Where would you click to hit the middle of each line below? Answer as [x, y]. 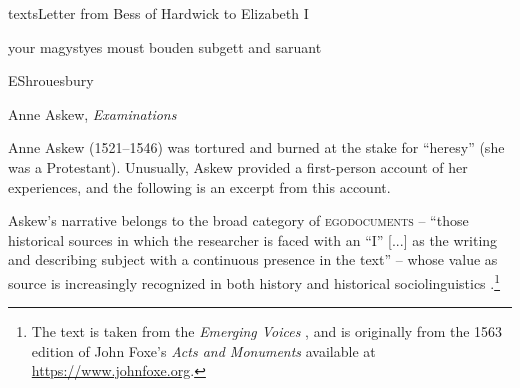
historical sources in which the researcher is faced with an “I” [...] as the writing [253, 239]
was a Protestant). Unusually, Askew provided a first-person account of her [238, 166]
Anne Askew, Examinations [92, 113]
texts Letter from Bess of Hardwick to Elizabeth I [158, 13]
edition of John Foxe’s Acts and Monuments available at [203, 350]
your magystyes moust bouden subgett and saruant [165, 46]
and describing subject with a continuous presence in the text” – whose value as [253, 259]
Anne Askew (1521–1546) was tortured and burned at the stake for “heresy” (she [256, 147]
